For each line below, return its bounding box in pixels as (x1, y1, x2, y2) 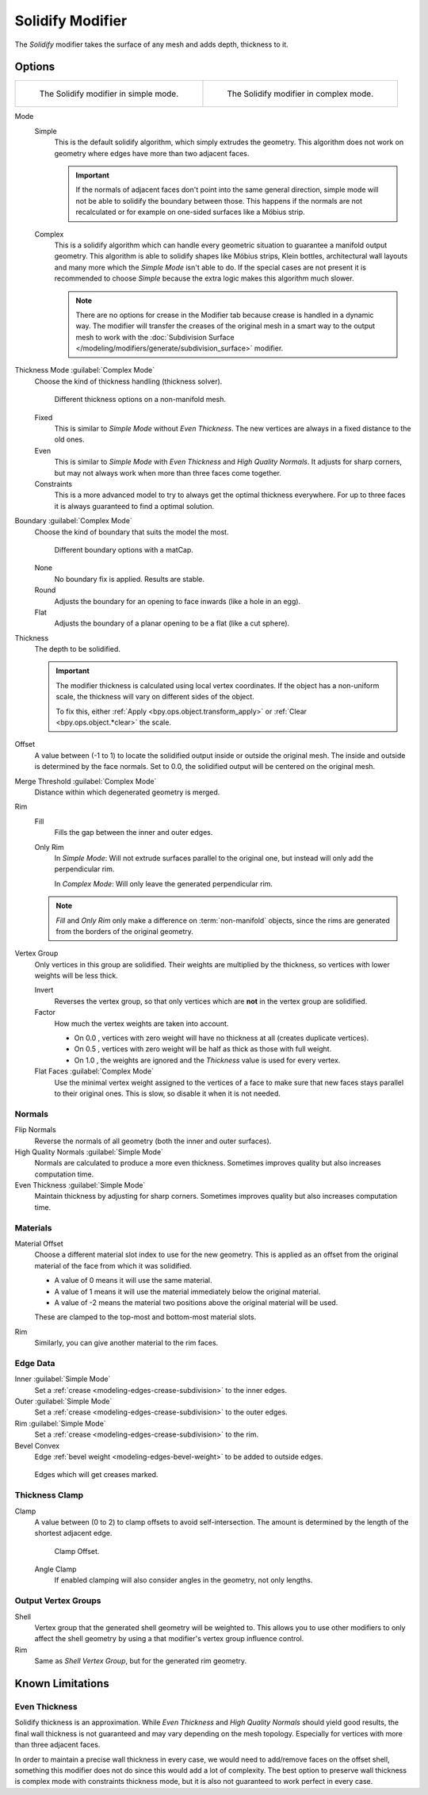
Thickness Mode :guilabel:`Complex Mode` (14, 366, 155, 375)
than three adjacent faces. (14, 1740, 101, 1750)
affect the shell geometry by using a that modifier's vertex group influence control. (34, 1634, 304, 1644)
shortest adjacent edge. (34, 1529, 113, 1538)
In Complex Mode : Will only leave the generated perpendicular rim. (54, 878, 273, 888)
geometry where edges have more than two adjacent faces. (54, 148, 250, 158)
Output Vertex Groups (14, 1595, 101, 1606)
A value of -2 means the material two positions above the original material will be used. (54, 1297, 338, 1307)
